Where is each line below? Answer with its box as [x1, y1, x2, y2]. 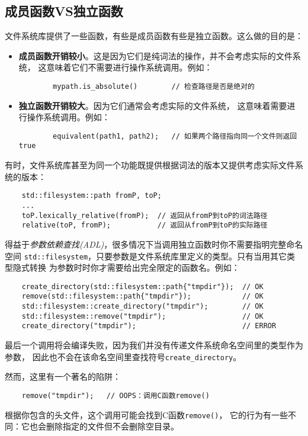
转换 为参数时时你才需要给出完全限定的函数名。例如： [29, 261, 240, 274]
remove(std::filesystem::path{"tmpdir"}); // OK [21, 292, 264, 301]
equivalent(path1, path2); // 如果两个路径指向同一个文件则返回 [53, 132, 297, 140]
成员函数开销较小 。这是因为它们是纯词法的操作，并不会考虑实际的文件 [18, 49, 293, 62]
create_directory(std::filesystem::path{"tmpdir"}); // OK [21, 282, 264, 291]
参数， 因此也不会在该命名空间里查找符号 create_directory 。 [5, 350, 242, 363]
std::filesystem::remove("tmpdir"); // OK [21, 312, 264, 320]
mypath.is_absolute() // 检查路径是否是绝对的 [53, 82, 255, 91]
